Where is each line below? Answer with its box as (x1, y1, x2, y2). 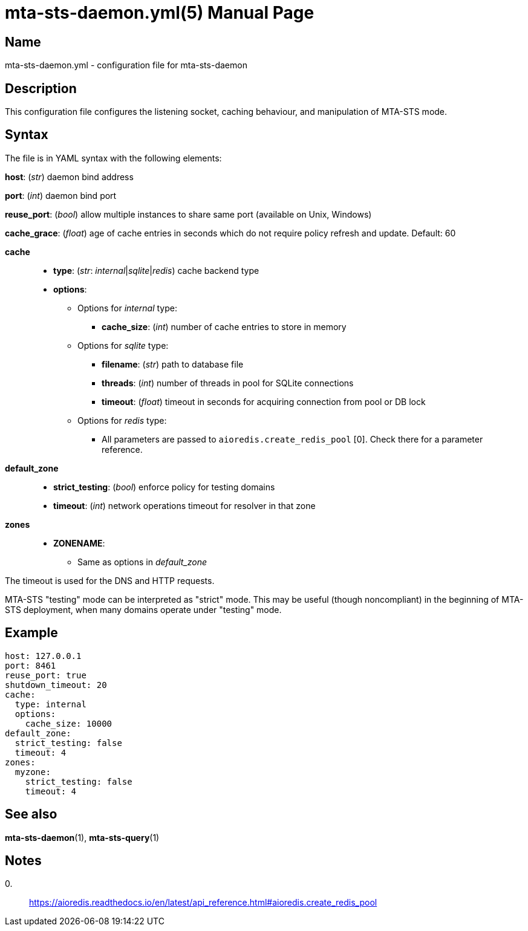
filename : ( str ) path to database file (102, 358, 244, 369)
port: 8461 (5, 660, 56, 670)
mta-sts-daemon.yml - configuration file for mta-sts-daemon (5, 60, 247, 71)
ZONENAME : (53, 537, 105, 548)
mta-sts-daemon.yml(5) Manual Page (5, 2, 315, 23)
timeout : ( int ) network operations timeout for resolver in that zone (53, 500, 316, 511)
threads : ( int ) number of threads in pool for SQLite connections (102, 377, 354, 388)
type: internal (15, 699, 86, 709)
